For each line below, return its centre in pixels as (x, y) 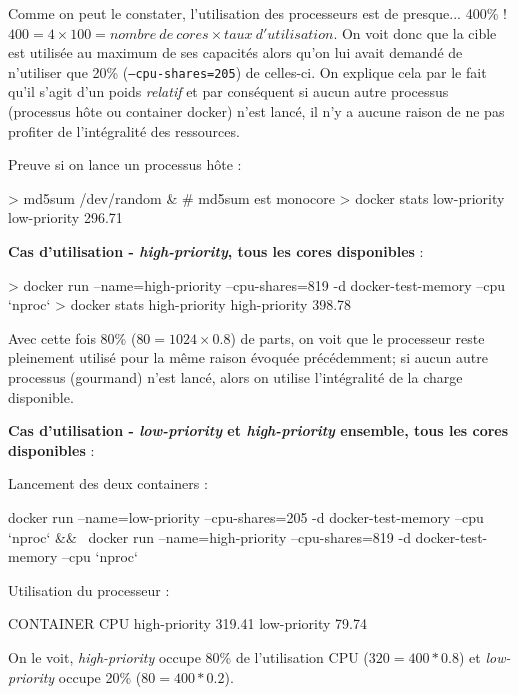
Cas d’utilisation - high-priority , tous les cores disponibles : (216, 251)
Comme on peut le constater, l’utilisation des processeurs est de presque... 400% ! (257, 13)
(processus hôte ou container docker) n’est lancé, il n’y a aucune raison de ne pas (256, 111)
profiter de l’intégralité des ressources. (124, 130)
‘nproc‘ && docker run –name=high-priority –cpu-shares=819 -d (209, 536)
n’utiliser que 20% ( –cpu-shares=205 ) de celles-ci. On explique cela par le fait (247, 71)
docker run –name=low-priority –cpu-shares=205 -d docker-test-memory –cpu (246, 516)
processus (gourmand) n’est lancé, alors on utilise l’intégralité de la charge (235, 376)
